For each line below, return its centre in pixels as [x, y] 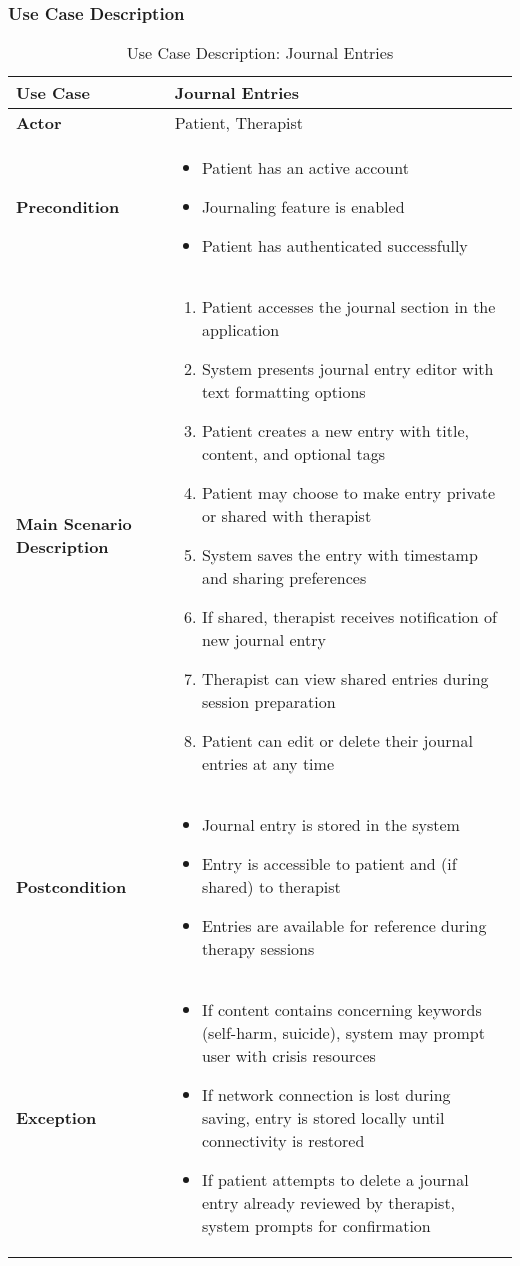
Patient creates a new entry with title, [335, 431]
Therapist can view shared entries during [345, 679]
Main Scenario [74, 524]
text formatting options [283, 392]
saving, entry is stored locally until [323, 1118]
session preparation [268, 702]
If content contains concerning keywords [341, 1010]
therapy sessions [258, 949]
